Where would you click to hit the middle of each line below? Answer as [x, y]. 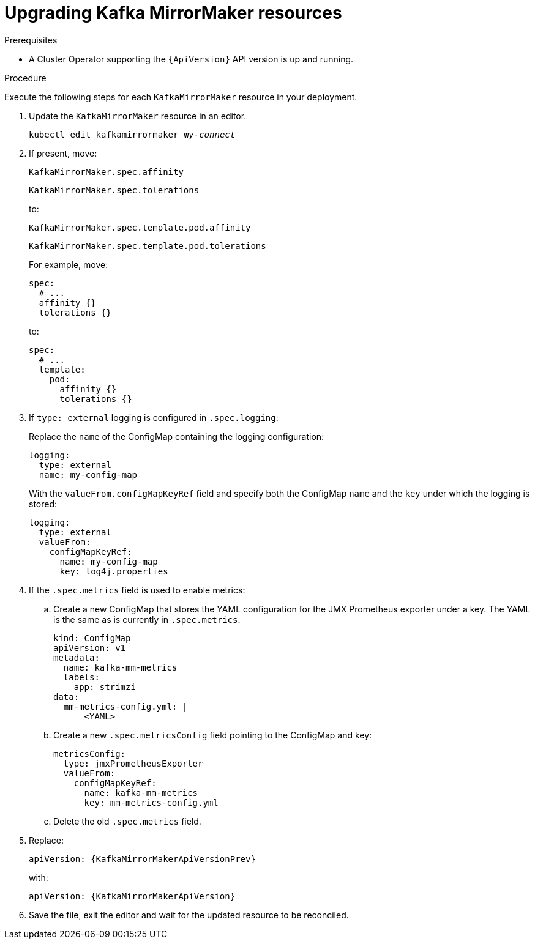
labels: [81, 677]
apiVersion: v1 [90, 648]
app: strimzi [105, 687]
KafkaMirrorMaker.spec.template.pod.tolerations [148, 246]
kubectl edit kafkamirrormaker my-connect [132, 134]
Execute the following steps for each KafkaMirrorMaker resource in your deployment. [181, 97]
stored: [43, 504]
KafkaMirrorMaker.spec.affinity [106, 172]
